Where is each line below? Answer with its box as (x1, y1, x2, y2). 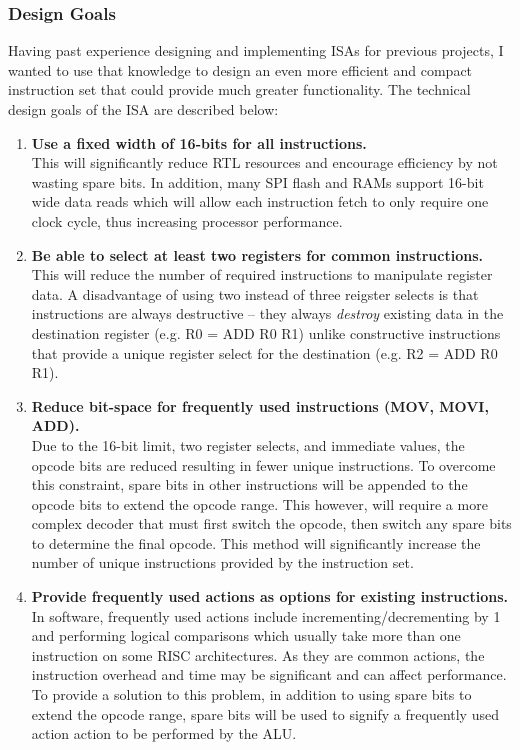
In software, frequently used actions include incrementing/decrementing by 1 (31, 605, 501, 626)
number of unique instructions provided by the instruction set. (31, 552, 414, 573)
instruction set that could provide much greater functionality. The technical (8, 79, 471, 100)
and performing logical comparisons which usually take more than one (31, 625, 461, 646)
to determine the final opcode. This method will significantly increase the (31, 532, 481, 553)
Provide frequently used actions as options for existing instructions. (31, 586, 508, 607)
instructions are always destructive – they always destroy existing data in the (31, 303, 504, 324)
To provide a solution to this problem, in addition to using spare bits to (31, 684, 472, 705)
